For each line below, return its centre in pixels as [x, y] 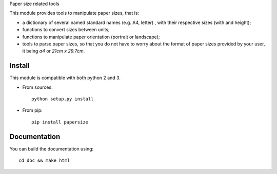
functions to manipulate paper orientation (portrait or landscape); [91, 37]
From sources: [38, 87]
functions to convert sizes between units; [66, 30]
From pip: [33, 110]
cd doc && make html [44, 160]
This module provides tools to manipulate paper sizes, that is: [74, 13]
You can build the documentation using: [52, 148]
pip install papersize [60, 122]
